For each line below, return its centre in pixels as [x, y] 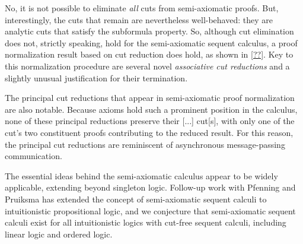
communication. [34, 156]
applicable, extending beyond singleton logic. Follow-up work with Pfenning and [150, 187]
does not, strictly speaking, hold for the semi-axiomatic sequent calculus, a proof [151, 42]
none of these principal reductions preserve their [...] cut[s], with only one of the [150, 121]
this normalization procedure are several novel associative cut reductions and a [147, 66]
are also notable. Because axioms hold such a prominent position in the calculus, [151, 109]
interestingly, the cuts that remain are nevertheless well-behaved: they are [139, 19]
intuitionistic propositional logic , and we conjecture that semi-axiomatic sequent [150, 210]
